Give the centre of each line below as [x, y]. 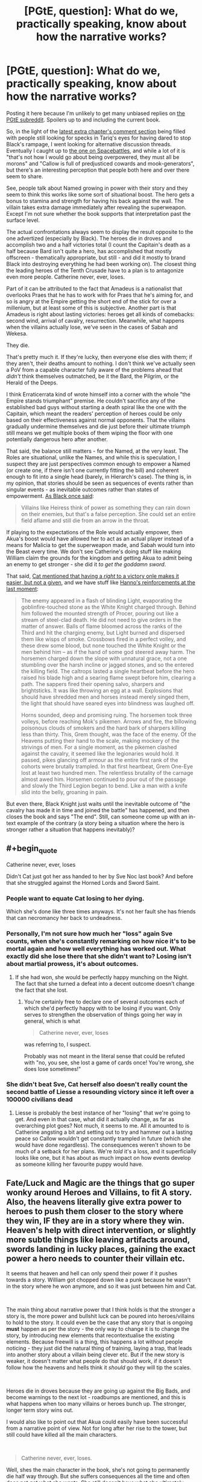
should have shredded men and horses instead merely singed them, [106, 697]
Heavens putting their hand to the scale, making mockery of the [100, 740]
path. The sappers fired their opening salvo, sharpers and [93, 684]
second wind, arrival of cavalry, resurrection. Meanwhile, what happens [95, 320]
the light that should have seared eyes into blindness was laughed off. [108, 703]
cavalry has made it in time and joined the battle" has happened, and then [98, 810]
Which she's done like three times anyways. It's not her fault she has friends [101, 911]
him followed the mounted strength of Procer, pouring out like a [100, 613]
